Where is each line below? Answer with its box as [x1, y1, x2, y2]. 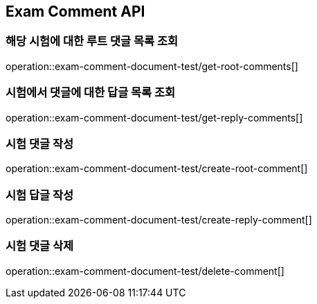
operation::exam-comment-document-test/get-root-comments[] [6, 60, 298, 72]
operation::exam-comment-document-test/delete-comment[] [6, 264, 284, 277]
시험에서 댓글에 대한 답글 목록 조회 [6, 85, 176, 100]
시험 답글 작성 [6, 187, 74, 202]
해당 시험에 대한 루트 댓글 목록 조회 [6, 34, 179, 49]
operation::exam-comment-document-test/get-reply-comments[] [6, 111, 303, 124]
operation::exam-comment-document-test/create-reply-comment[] [6, 214, 312, 226]
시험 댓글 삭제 [6, 239, 74, 253]
